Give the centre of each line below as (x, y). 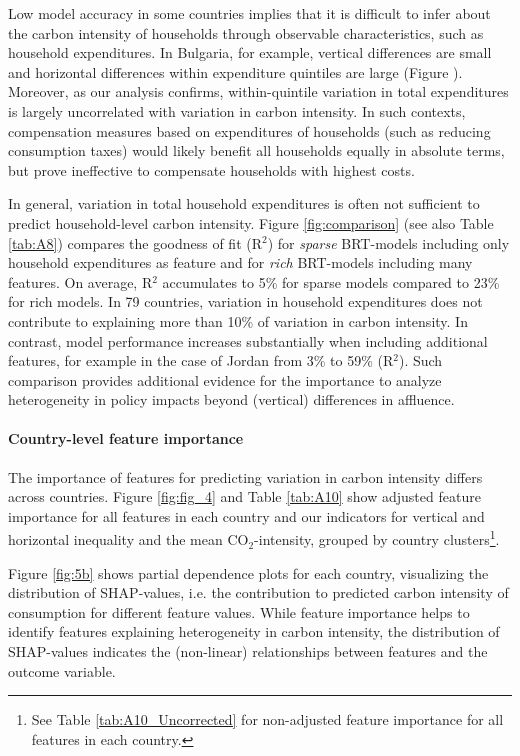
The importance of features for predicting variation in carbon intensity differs (245, 476)
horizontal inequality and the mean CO (128, 539)
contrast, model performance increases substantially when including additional (248, 340)
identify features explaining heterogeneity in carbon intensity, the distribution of (254, 631)
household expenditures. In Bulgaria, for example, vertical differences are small (250, 52)
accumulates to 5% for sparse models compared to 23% (331, 281)
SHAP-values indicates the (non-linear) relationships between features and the (248, 651)
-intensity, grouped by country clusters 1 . (377, 538)
